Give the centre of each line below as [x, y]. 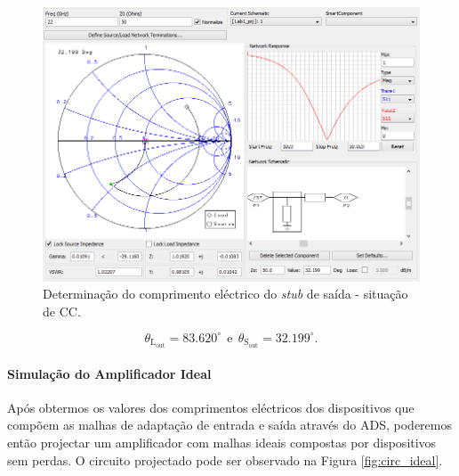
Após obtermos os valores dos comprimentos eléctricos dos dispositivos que [211, 407]
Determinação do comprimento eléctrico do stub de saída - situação [225, 294]
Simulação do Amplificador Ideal [109, 373]
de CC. [62, 311]
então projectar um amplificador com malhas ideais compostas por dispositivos [222, 442]
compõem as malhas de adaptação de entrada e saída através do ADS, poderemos [229, 425]
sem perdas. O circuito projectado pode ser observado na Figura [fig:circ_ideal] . [225, 460]
